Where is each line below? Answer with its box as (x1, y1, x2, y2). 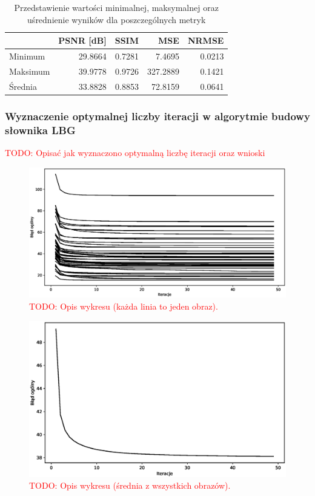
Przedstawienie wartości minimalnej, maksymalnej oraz (14, 1, 219, 13)
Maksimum (9, 64, 50, 77)
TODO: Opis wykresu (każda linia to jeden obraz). (29, 300, 218, 313)
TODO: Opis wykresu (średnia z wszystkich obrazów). (29, 479, 231, 492)
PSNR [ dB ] (58, 34, 107, 47)
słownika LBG (5, 122, 76, 137)
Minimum (9, 50, 45, 63)
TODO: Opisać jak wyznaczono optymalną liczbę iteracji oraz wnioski (5, 146, 265, 158)
